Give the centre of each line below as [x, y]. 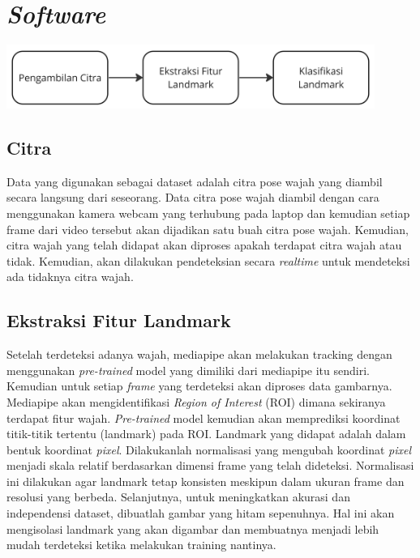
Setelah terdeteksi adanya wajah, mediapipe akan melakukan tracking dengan [199, 354]
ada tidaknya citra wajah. [70, 277]
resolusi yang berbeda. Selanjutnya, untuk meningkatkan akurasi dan [178, 497]
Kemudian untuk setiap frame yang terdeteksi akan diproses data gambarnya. [199, 386]
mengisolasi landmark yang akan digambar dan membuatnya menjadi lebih [193, 528]
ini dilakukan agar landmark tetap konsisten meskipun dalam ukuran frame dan [206, 481]
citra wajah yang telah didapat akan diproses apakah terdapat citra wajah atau [204, 245]
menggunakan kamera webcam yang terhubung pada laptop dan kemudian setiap [208, 213]
